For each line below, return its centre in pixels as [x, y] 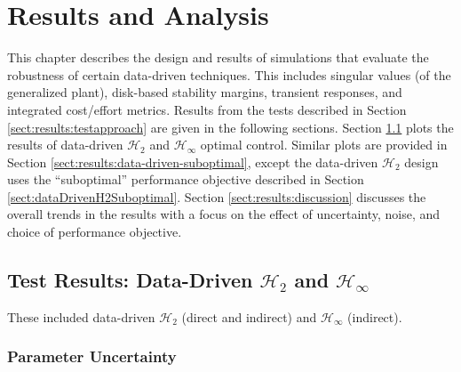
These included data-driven [81, 316]
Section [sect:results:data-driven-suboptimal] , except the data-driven [193, 162]
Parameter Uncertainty [92, 356]
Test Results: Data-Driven [130, 280]
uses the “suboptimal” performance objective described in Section [186, 179]
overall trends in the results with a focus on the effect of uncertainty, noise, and [224, 214]
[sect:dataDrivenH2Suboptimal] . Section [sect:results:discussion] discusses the [217, 196]
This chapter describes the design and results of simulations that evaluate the [218, 57]
